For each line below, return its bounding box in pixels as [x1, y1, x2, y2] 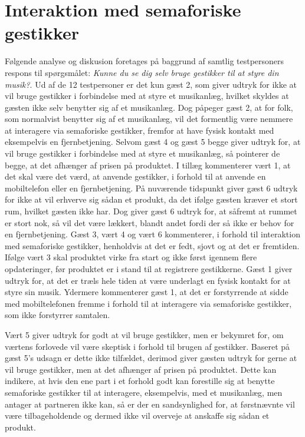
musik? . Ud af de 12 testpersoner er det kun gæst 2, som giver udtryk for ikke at [5, 78, 297, 90]
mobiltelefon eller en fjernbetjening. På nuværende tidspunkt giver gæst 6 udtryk [5, 181, 298, 194]
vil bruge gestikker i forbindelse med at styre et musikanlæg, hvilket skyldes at [5, 90, 289, 102]
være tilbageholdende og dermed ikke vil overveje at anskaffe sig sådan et [5, 409, 270, 422]
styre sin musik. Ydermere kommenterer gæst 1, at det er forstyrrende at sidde [5, 286, 288, 298]
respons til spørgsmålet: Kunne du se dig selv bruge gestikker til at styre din [5, 66, 279, 78]
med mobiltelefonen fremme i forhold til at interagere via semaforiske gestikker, [5, 297, 292, 309]
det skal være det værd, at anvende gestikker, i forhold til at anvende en [5, 170, 266, 183]
